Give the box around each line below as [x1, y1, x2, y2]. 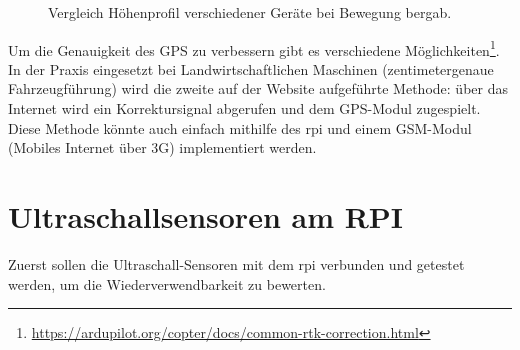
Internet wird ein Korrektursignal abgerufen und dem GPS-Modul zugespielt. [8, 98, 481, 119]
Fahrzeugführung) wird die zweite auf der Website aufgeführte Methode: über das [8, 78, 508, 99]
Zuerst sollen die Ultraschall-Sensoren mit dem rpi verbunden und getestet [8, 253, 465, 274]
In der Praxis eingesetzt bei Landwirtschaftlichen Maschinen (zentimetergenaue [8, 58, 494, 79]
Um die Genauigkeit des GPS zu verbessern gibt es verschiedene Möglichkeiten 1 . [8, 36, 500, 60]
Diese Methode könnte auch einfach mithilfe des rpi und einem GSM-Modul [8, 117, 472, 138]
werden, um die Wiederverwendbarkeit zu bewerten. [8, 273, 326, 294]
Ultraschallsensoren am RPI [8, 196, 404, 236]
